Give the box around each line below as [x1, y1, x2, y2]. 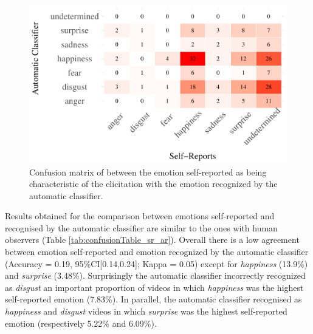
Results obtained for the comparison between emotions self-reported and [5, 210, 275, 222]
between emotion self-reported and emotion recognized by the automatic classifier [5, 245, 309, 258]
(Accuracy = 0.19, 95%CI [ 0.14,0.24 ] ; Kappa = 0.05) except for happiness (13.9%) [5, 257, 308, 270]
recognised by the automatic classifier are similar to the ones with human [5, 221, 278, 234]
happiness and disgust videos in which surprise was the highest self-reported [5, 305, 287, 318]
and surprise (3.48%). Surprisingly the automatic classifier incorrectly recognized [5, 269, 306, 282]
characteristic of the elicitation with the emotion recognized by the [29, 177, 278, 190]
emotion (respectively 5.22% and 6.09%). [5, 316, 157, 329]
